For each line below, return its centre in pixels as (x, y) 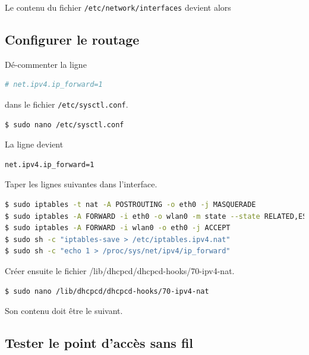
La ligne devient (34, 144)
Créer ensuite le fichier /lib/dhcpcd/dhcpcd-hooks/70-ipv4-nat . (120, 271)
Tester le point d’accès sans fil (99, 343)
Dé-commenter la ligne (46, 64)
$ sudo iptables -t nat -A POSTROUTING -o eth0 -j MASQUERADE (130, 205)
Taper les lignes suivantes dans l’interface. (81, 184)
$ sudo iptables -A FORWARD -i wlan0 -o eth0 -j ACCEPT (118, 228)
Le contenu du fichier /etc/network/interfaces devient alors (118, 7)
